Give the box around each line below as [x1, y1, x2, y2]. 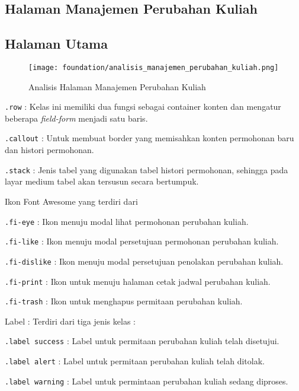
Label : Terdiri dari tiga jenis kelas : [5, 314, 136, 327]
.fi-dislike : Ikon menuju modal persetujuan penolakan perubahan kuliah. [5, 255, 284, 267]
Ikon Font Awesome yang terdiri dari [5, 195, 138, 207]
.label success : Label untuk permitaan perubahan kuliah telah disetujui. [5, 335, 279, 347]
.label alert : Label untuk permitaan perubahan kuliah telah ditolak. [5, 355, 265, 367]
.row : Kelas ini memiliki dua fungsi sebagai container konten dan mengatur [5, 100, 281, 113]
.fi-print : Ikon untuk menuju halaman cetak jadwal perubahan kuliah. [5, 275, 271, 287]
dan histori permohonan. [5, 144, 94, 156]
